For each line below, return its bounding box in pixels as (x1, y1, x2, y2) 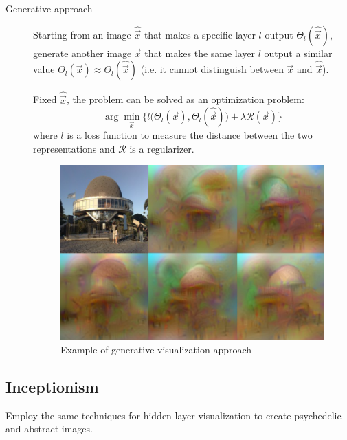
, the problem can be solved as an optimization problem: (66, 92, 304, 107)
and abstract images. (5, 421, 93, 436)
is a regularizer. (129, 141, 194, 155)
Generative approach (5, 1, 93, 15)
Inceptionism (5, 375, 99, 397)
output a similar (264, 45, 333, 60)
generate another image (33, 45, 132, 60)
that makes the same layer (144, 45, 256, 60)
